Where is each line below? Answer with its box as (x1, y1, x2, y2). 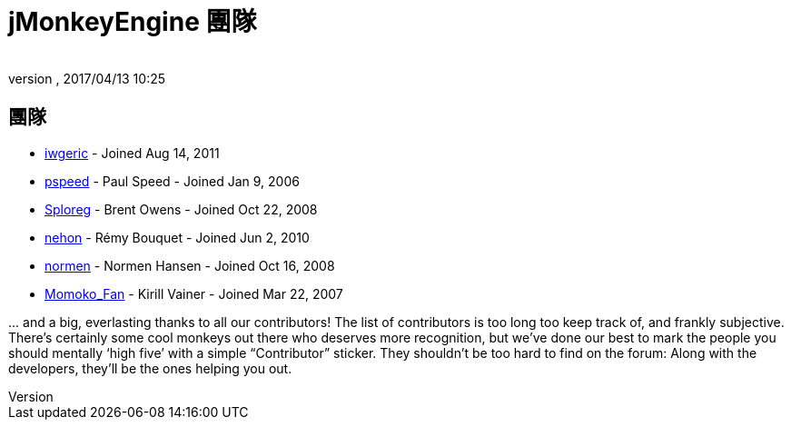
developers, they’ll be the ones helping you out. (8, 360, 292, 376)
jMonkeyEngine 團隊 (8, 6, 257, 37)
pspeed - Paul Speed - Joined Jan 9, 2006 (44, 173, 300, 189)
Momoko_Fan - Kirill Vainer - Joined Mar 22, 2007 (44, 285, 343, 302)
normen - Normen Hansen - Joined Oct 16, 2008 (44, 257, 335, 273)
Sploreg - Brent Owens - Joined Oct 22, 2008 (44, 201, 318, 217)
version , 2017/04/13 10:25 (8, 70, 166, 86)
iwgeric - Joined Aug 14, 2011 (44, 144, 220, 161)
